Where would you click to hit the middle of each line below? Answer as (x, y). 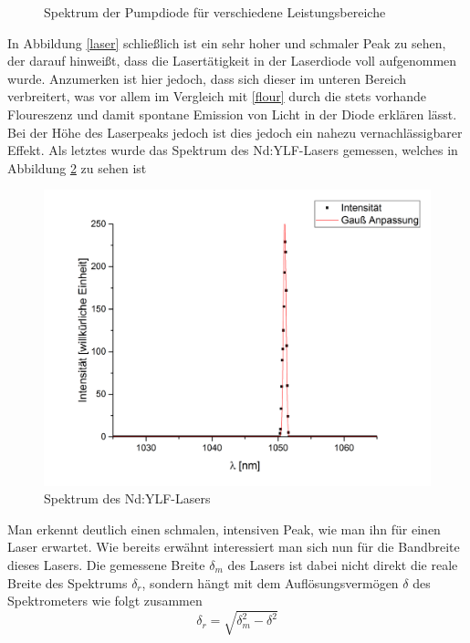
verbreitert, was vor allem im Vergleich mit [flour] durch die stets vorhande (217, 96)
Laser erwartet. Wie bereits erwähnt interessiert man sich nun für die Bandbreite (234, 547)
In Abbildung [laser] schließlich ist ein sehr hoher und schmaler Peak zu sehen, (227, 42)
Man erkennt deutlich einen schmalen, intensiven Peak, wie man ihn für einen (224, 529)
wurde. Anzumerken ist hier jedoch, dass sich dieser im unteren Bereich (207, 78)
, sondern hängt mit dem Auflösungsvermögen (270, 582)
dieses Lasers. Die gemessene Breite (106, 564)
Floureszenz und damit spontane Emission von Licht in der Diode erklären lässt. (232, 114)
